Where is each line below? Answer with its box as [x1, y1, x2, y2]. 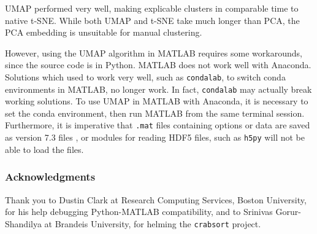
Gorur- [275, 205, 301, 218]
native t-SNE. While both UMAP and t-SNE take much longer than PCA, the [5, 14, 300, 26]
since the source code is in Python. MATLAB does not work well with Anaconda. [5, 58, 311, 71]
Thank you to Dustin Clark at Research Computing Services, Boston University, [5, 193, 307, 206]
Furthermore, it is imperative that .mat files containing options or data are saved [5, 119, 310, 131]
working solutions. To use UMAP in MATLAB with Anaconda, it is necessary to [5, 95, 308, 107]
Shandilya [5, 217, 42, 230]
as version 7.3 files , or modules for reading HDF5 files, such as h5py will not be [5, 131, 305, 144]
